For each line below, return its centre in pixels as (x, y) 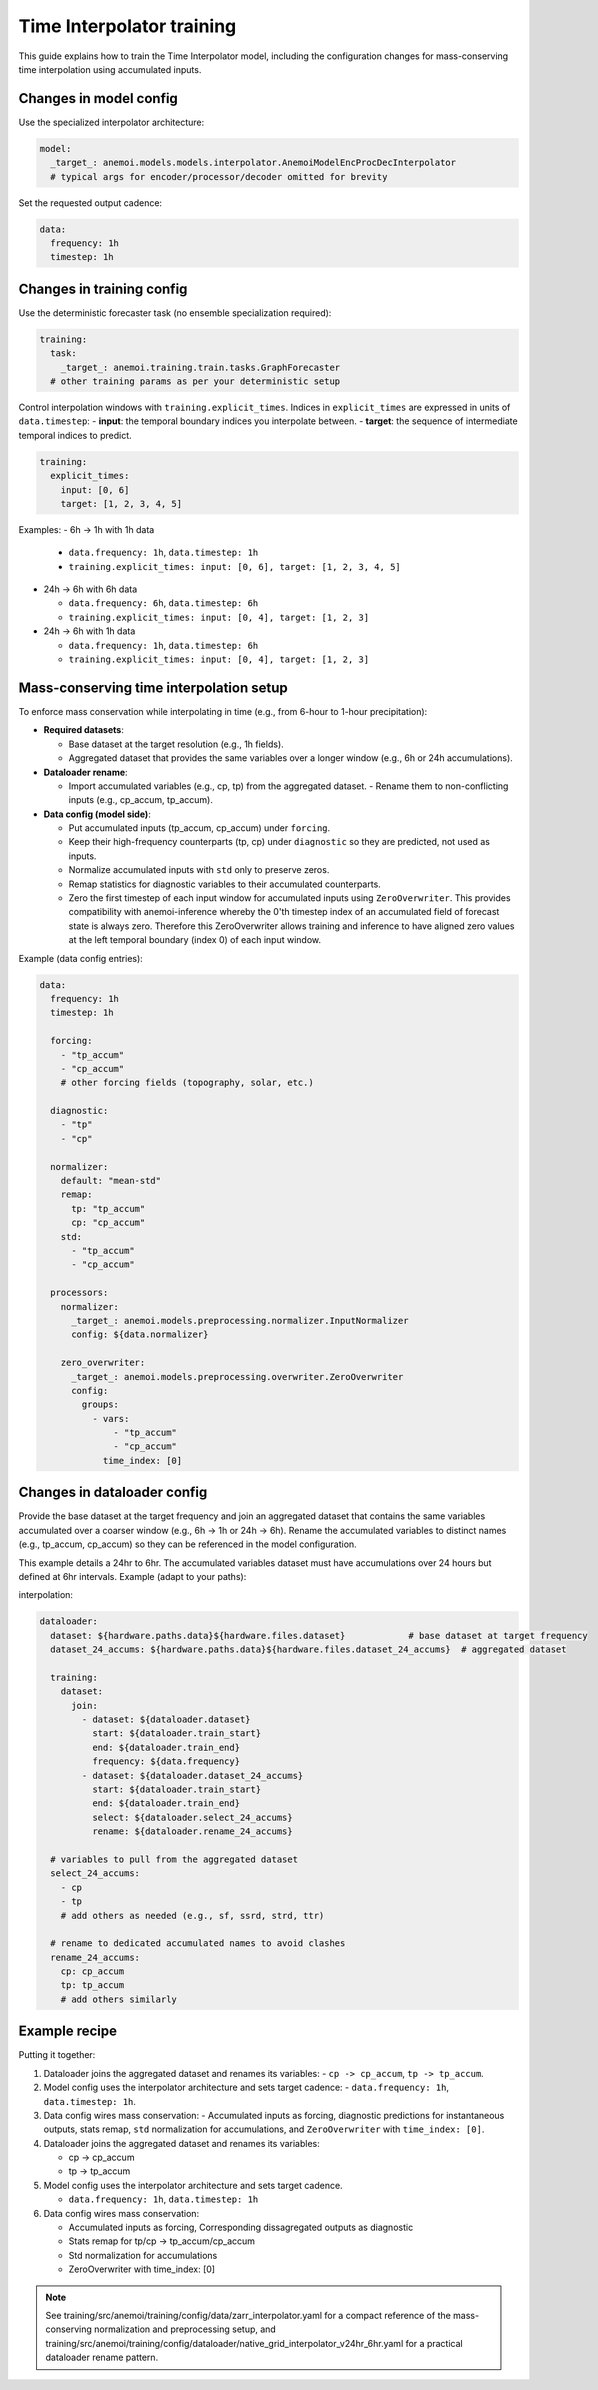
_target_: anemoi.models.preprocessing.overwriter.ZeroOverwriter (237, 1376)
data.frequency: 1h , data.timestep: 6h (163, 645)
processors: (79, 1293)
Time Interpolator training (127, 26)
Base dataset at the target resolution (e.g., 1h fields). (176, 744)
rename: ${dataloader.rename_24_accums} (192, 1831)
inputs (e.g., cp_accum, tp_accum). (141, 800)
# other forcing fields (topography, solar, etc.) (187, 1083)
